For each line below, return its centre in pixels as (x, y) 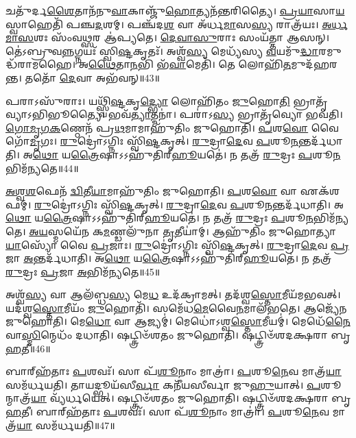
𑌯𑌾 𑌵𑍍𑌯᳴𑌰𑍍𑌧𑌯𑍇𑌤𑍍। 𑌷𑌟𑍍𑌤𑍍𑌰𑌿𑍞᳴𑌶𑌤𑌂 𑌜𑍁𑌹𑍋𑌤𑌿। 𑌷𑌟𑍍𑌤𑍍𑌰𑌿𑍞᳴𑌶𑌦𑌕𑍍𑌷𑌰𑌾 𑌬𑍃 (191, 398)
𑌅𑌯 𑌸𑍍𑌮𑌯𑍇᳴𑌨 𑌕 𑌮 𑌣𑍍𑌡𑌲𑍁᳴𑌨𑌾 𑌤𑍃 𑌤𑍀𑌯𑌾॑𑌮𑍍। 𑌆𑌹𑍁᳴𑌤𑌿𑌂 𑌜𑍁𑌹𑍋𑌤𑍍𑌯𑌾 (182, 231)
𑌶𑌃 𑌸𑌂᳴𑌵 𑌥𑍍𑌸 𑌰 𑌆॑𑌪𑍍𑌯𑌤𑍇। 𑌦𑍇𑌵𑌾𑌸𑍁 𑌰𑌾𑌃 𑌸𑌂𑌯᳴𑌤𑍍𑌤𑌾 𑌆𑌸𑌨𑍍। (182, 37)
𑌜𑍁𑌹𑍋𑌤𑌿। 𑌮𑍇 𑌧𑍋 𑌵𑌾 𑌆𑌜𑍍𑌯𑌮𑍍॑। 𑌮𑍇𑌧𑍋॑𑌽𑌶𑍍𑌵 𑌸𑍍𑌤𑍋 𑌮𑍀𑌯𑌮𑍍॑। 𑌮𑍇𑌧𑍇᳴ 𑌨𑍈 (178, 321)
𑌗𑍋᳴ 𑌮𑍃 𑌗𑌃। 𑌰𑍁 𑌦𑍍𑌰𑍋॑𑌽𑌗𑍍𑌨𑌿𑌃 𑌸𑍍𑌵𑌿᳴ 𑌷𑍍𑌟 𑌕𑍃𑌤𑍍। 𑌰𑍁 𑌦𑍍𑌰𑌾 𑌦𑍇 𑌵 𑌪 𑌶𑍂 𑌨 (152, 141)
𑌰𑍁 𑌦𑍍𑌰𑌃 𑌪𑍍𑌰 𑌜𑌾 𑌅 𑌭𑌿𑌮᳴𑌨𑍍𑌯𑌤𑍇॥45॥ (83, 271)
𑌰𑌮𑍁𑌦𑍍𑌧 (330, 50)
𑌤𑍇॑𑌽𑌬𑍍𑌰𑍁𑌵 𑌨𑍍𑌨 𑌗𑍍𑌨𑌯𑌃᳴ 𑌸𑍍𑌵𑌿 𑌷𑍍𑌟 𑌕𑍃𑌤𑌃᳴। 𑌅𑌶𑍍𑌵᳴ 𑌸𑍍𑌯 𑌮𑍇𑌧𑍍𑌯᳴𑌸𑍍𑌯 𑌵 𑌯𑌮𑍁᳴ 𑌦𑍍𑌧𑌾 (162, 50)
